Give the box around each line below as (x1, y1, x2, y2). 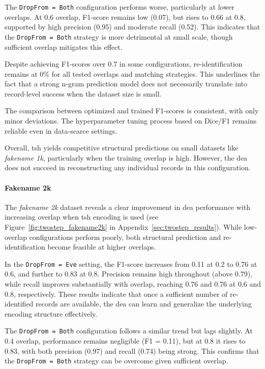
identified (5, 298, 34, 309)
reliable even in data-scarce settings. (5, 125, 117, 136)
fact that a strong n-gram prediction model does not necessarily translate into (5, 78, 247, 89)
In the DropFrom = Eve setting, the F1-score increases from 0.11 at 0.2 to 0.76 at (5, 258, 257, 269)
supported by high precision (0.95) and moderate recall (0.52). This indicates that (5, 21, 260, 32)
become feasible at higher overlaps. (47, 241, 156, 252)
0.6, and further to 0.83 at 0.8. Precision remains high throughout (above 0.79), (5, 268, 253, 279)
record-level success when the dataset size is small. (5, 88, 162, 99)
